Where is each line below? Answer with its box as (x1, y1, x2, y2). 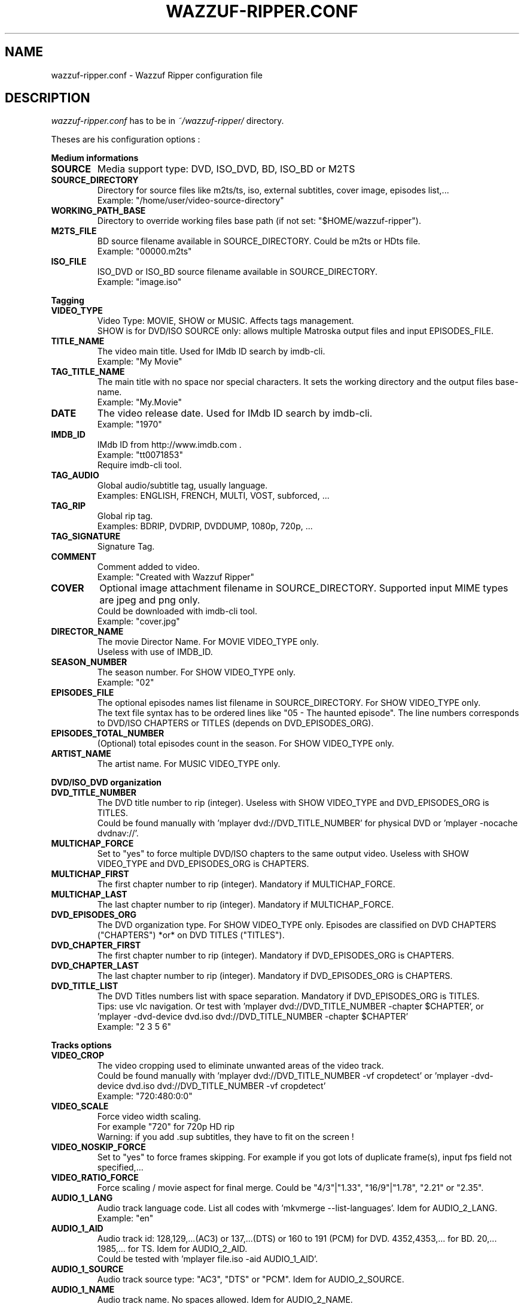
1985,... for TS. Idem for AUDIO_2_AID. (97, 1244, 248, 1254)
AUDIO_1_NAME (51, 1284, 115, 1295)
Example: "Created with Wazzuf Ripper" (97, 572, 255, 583)
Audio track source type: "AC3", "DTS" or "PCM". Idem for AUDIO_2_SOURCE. (97, 1274, 404, 1285)
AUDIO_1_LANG (51, 1193, 113, 1203)
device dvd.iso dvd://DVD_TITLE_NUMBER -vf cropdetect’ (97, 1081, 326, 1091)
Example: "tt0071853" (97, 450, 183, 460)
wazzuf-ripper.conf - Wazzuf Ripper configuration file (51, 69, 263, 80)
